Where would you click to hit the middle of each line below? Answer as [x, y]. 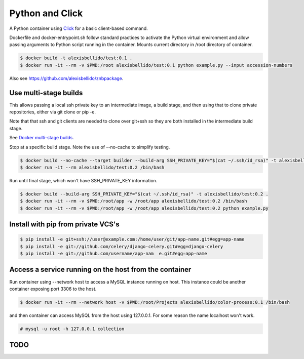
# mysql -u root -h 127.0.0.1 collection [72, 329]
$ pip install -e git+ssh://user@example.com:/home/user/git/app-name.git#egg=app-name [132, 240]
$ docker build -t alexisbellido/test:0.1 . [76, 58]
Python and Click [46, 13]
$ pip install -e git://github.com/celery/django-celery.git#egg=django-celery [122, 246]
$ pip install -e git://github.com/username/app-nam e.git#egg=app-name [113, 254]
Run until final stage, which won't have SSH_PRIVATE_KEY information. [83, 180]
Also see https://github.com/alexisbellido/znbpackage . [66, 78]
